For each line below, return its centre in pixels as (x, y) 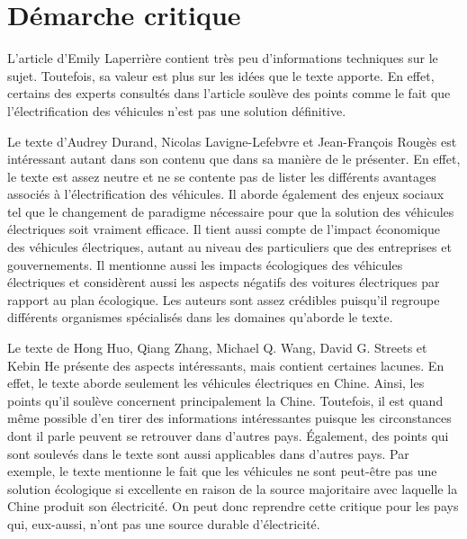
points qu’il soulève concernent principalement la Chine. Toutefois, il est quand (225, 400)
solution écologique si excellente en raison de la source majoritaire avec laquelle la (233, 488)
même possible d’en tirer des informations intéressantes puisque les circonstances (229, 418)
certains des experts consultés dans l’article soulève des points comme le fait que (229, 93)
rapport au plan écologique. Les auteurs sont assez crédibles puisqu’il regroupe (224, 299)
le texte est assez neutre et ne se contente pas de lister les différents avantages (222, 176)
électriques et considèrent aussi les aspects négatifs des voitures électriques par (224, 282)
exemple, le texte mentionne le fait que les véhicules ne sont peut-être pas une (222, 471)
